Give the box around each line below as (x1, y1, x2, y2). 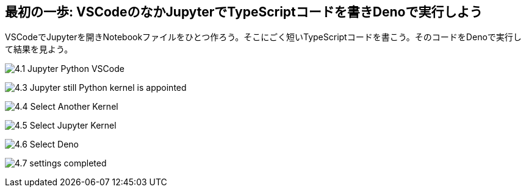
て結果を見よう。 (5, 44, 73, 55)
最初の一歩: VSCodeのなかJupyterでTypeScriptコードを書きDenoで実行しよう (5, 4, 483, 20)
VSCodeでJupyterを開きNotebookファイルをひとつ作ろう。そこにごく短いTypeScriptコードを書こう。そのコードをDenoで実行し (5, 32, 522, 43)
